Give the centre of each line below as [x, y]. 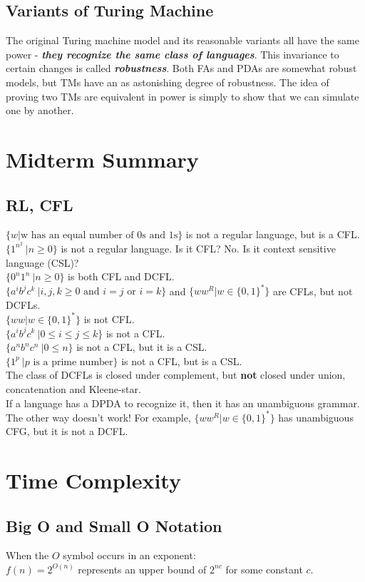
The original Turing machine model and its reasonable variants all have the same [182, 40]
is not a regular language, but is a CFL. [273, 234]
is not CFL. [109, 318]
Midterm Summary [102, 159]
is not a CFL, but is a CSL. [182, 361]
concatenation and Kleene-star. [73, 388]
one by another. [40, 110]
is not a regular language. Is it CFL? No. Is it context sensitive [198, 248]
